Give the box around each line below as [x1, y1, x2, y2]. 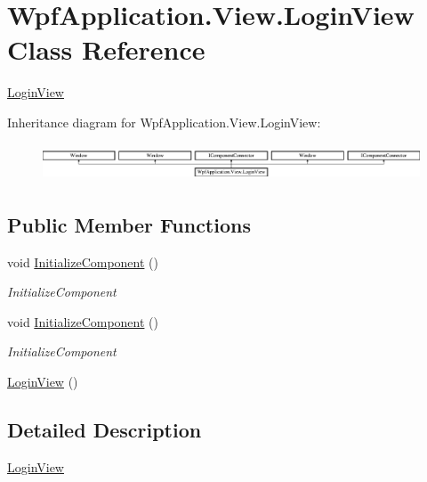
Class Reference [7, 31, 205, 68]
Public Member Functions [7, 210, 251, 238]
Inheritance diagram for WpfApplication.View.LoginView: [7, 112, 321, 131]
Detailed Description [7, 415, 202, 443]
